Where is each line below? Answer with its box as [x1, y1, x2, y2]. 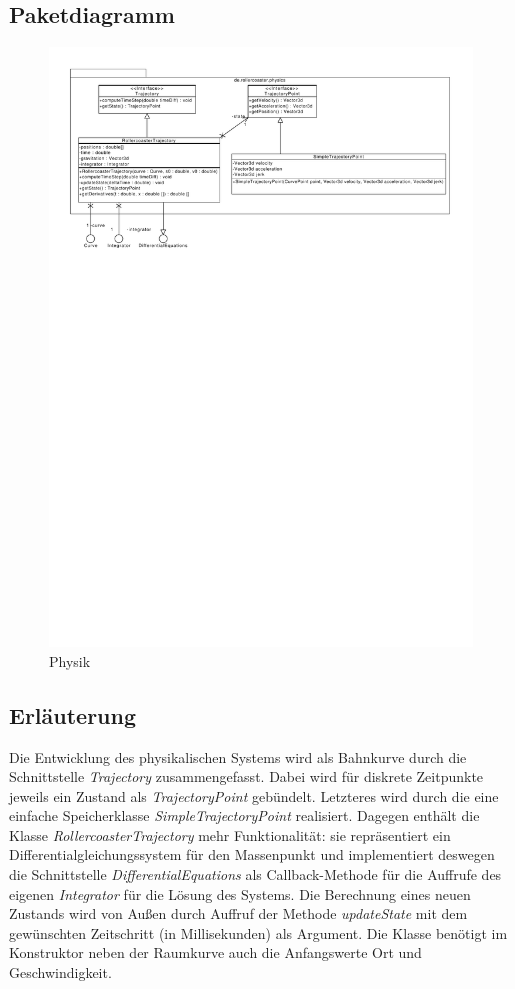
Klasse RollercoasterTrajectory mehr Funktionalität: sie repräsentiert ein [9, 824, 451, 845]
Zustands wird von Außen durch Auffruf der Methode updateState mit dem [9, 903, 468, 924]
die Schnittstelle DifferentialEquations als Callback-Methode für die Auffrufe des [9, 864, 502, 885]
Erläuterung [9, 699, 137, 730]
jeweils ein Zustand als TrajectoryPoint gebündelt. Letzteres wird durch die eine [9, 785, 499, 806]
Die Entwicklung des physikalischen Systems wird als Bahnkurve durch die [9, 746, 467, 767]
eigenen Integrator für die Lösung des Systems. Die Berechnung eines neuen [9, 883, 471, 904]
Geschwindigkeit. [9, 962, 112, 983]
